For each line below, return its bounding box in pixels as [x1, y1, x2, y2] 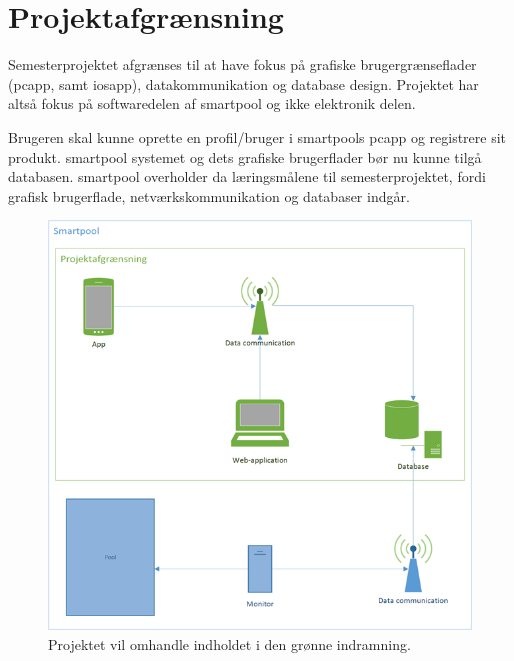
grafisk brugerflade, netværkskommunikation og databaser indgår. [8, 185, 410, 206]
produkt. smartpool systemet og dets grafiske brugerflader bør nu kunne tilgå [8, 146, 482, 167]
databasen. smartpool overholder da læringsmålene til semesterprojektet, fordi [8, 166, 486, 187]
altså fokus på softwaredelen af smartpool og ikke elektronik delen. [8, 93, 416, 114]
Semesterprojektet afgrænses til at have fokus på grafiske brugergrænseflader [8, 54, 477, 75]
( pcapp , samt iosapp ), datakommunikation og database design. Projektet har [8, 73, 479, 94]
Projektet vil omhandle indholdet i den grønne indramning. [48, 634, 411, 654]
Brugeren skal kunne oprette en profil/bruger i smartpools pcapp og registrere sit [8, 126, 507, 147]
